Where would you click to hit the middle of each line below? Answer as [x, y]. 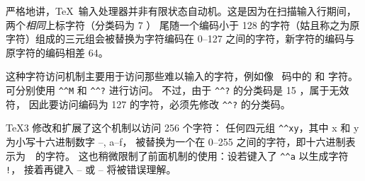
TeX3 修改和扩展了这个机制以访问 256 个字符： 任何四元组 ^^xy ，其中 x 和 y [182, 128]
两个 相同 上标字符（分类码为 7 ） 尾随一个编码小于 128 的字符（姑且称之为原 [183, 24]
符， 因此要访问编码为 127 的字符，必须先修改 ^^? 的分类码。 [148, 104]
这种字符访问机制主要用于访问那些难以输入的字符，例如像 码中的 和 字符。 [182, 76]
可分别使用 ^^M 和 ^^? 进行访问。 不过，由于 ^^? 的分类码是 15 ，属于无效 [178, 89]
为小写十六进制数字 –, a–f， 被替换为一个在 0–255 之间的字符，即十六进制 [176, 141]
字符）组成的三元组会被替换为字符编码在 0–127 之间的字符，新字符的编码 [175, 39]
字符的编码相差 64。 [62, 52]
